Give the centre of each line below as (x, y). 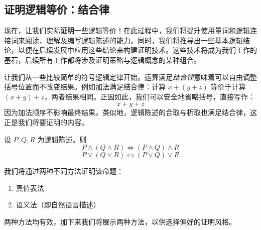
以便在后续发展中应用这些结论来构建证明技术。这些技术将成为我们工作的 (137, 50)
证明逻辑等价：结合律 (57, 9)
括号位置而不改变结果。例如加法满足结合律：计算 (85, 87)
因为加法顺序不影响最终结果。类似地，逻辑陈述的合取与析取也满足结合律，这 (130, 112)
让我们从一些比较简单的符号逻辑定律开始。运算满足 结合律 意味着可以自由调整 (130, 77)
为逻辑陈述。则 (62, 139)
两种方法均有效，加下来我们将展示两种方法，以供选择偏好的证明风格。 (120, 221)
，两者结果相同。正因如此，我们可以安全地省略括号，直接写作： (150, 96)
